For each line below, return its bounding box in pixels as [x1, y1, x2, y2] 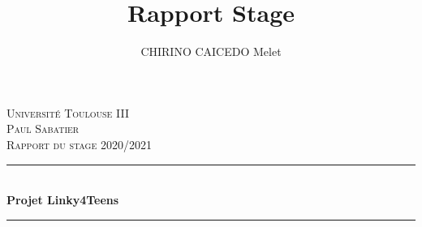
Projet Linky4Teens [6, 191, 119, 208]
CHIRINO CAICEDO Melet [140, 43, 282, 60]
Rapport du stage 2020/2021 [6, 135, 152, 152]
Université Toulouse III [6, 104, 130, 121]
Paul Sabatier [6, 120, 80, 137]
